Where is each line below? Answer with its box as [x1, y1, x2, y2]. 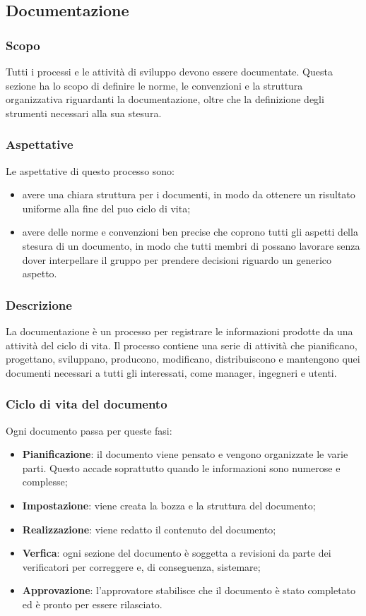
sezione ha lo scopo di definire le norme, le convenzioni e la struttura [6, 78, 303, 92]
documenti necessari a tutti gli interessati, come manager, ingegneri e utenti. [6, 365, 337, 380]
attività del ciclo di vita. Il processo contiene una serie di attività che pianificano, [6, 337, 358, 352]
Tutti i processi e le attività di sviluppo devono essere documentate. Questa [6, 64, 333, 78]
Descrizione [6, 296, 72, 313]
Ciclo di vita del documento [6, 395, 167, 413]
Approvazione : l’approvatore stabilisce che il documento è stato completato [22, 583, 356, 598]
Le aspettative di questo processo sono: [6, 163, 175, 178]
